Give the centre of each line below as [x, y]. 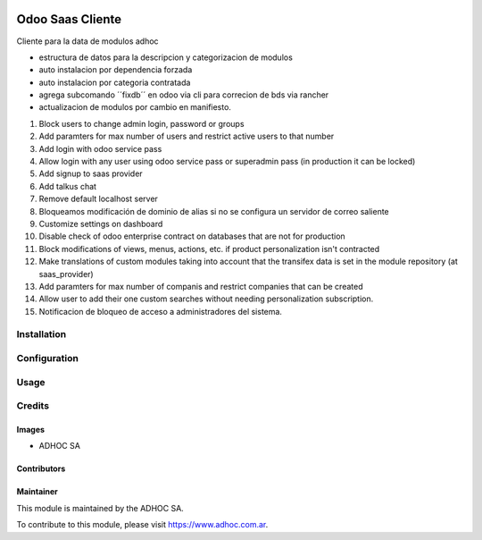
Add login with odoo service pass [100, 148]
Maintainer [37, 492]
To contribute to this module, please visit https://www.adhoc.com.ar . [142, 525]
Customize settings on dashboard [101, 224]
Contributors [41, 468]
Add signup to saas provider [91, 173]
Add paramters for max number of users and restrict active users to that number [187, 136]
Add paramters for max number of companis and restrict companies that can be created [201, 286]
